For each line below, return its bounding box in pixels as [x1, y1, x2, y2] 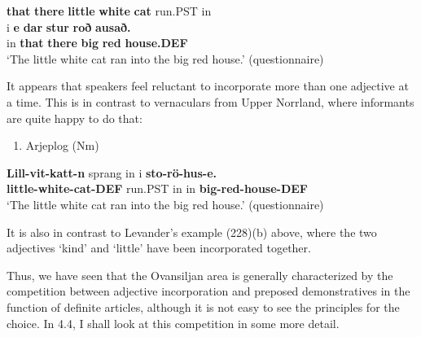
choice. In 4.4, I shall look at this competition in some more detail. [7, 314, 340, 331]
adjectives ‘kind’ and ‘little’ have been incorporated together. [7, 239, 311, 256]
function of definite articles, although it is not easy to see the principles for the [7, 298, 400, 315]
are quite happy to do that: [7, 109, 143, 126]
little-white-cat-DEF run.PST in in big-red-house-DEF [7, 180, 309, 197]
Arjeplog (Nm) [25, 137, 99, 154]
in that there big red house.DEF [7, 34, 188, 51]
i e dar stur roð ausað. [7, 18, 131, 35]
